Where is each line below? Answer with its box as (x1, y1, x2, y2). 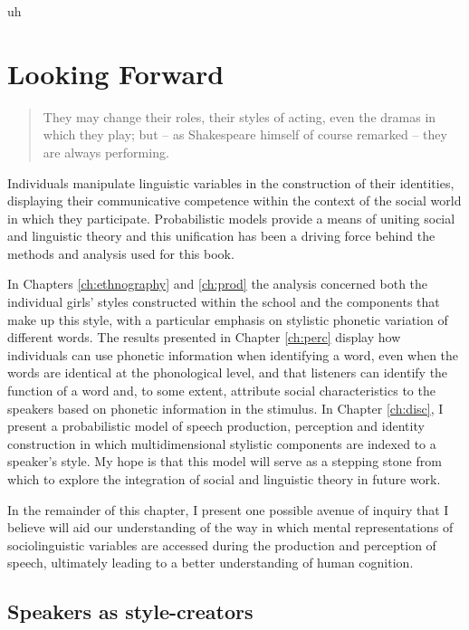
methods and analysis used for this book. (7, 243, 234, 262)
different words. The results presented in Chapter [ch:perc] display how (7, 328, 401, 347)
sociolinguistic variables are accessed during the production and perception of (7, 535, 436, 554)
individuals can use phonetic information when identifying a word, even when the (7, 345, 459, 364)
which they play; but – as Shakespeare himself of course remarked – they (43, 125, 447, 144)
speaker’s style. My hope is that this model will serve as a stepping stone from (7, 452, 442, 471)
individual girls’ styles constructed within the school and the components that (7, 292, 440, 311)
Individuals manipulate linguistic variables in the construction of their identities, (7, 173, 455, 192)
